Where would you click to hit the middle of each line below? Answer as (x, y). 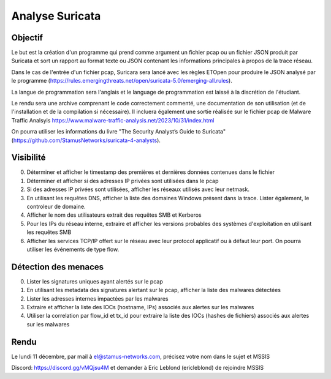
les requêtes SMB (49, 232)
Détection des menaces (58, 267)
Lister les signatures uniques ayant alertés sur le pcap (95, 281)
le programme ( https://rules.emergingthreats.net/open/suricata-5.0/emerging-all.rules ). (122, 81)
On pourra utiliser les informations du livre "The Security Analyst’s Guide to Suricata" (119, 132)
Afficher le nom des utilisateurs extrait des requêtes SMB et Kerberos (114, 215)
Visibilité (29, 158)
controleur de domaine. (56, 207)
